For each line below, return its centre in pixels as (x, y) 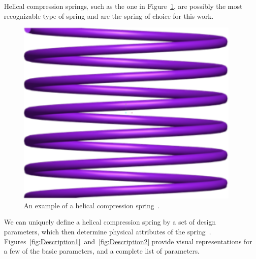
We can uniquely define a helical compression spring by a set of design (110, 222)
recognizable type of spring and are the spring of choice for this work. (109, 16)
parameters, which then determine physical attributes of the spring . (108, 231)
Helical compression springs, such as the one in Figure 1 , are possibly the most (123, 6)
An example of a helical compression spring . (92, 205)
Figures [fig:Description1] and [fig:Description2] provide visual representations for (128, 241)
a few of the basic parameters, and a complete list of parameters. (102, 251)
